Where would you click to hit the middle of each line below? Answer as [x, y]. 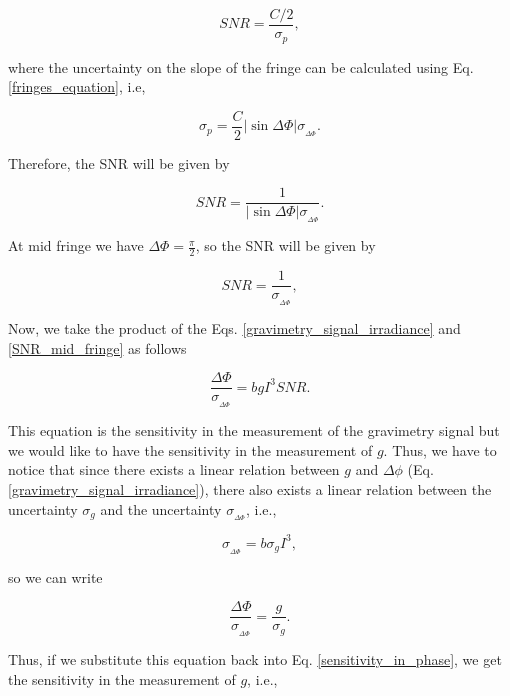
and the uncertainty [161, 508]
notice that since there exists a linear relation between [174, 469]
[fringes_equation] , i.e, [77, 86]
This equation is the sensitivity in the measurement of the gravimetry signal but [254, 430]
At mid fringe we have [76, 245]
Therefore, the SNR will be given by [119, 162]
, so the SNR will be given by [285, 245]
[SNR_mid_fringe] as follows [97, 347]
